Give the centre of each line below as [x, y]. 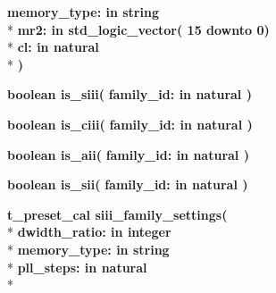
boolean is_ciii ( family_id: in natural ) [130, 124]
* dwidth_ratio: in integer [89, 232]
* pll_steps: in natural [77, 267]
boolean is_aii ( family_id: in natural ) [128, 154]
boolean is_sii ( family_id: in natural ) [128, 184]
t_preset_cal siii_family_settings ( [117, 214]
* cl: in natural [53, 47]
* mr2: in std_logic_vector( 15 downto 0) [138, 29]
